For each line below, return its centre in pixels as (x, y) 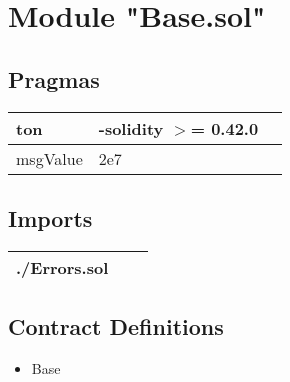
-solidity (131, 128)
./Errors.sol (62, 267)
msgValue (49, 158)
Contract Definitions (116, 326)
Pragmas (54, 78)
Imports (50, 217)
